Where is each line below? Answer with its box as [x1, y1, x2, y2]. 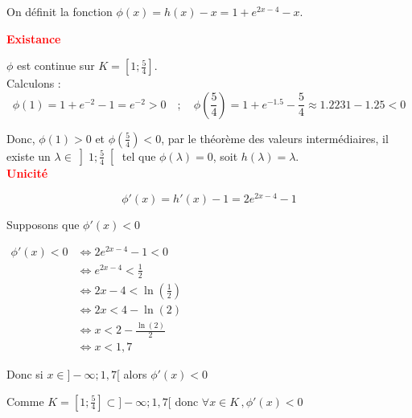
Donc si [6, 365, 43, 382]
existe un [6, 147, 51, 164]
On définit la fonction [6, 3, 113, 19]
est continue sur [17, 57, 95, 74]
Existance [6, 30, 61, 47]
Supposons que [6, 215, 80, 232]
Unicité [6, 164, 48, 181]
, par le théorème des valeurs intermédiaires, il [161, 129, 389, 146]
